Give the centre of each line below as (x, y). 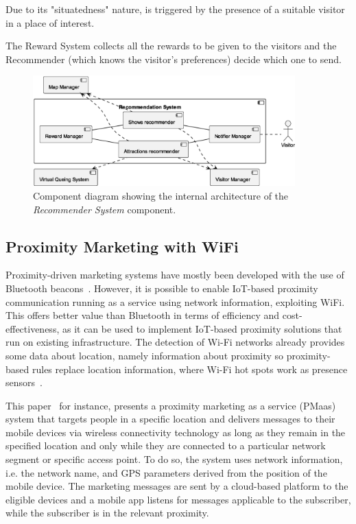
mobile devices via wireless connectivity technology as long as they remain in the (176, 432)
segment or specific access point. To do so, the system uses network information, (174, 459)
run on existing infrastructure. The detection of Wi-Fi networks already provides (175, 342)
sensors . (24, 382)
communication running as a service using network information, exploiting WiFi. (175, 301)
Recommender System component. (105, 209)
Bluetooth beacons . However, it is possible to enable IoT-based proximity (162, 288)
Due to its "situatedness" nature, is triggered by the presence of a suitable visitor (175, 9)
